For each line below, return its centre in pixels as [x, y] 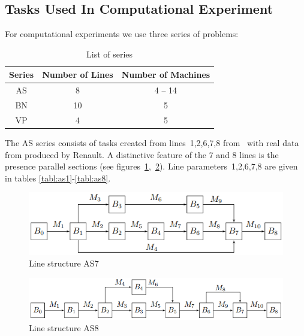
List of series [110, 54]
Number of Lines [78, 75]
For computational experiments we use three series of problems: [122, 34]
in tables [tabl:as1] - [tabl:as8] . [58, 178]
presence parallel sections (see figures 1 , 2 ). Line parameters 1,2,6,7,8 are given [151, 166]
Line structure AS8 [64, 328]
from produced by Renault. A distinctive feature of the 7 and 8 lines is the [142, 154]
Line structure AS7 [64, 263]
